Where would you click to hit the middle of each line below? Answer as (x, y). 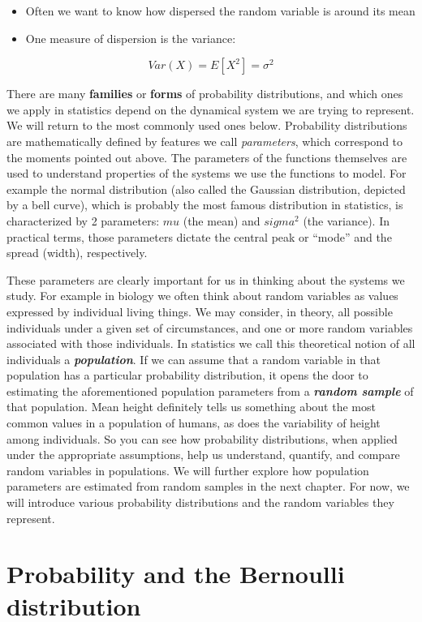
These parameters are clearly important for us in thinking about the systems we (206, 279)
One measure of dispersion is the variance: (131, 38)
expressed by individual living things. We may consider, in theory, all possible (200, 311)
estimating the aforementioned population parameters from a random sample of (210, 390)
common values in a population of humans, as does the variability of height (194, 423)
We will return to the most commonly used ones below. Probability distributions (207, 125)
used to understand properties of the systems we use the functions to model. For (207, 173)
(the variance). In (347, 220)
